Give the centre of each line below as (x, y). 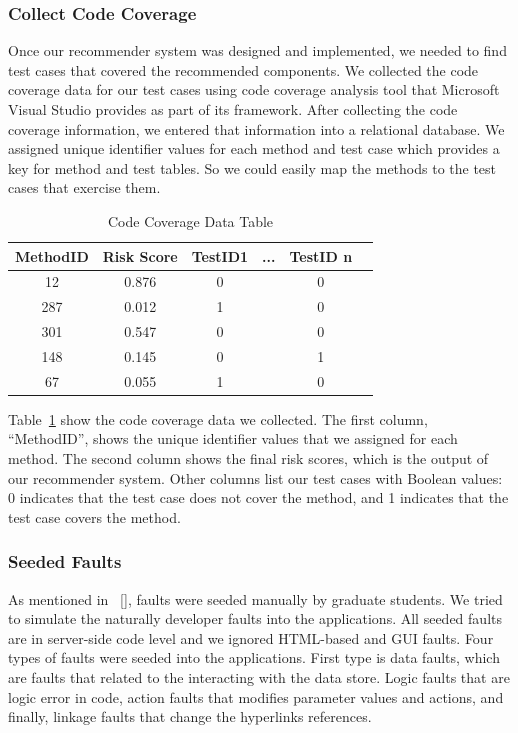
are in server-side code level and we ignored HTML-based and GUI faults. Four (251, 637)
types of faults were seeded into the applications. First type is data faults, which (254, 657)
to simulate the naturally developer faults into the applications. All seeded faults (255, 618)
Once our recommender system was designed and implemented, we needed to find (257, 50)
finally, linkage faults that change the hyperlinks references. (190, 716)
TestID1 (220, 255)
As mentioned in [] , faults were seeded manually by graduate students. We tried (255, 598)
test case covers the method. (94, 516)
